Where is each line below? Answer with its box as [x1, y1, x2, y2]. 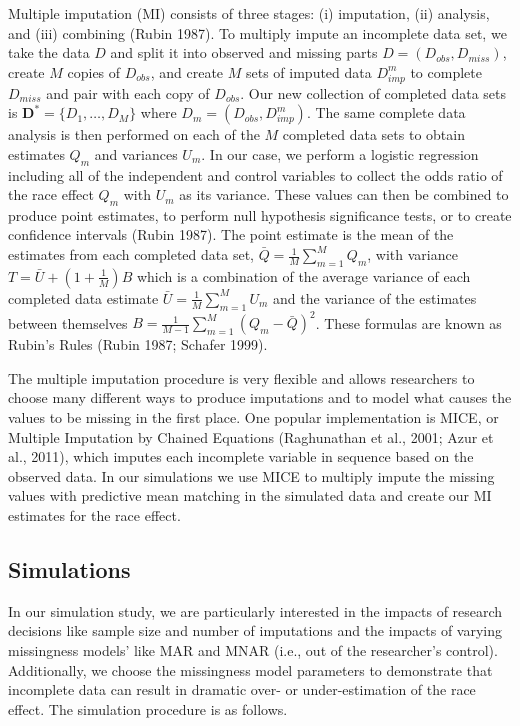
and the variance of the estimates [273, 287, 477, 308]
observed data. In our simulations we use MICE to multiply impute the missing [8, 465, 495, 486]
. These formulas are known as [315, 312, 502, 333]
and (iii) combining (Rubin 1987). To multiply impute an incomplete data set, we [8, 22, 507, 43]
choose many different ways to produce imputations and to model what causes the [8, 387, 512, 408]
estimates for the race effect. [8, 504, 181, 525]
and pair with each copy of [46, 82, 210, 103]
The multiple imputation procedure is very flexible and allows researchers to [8, 367, 475, 388]
